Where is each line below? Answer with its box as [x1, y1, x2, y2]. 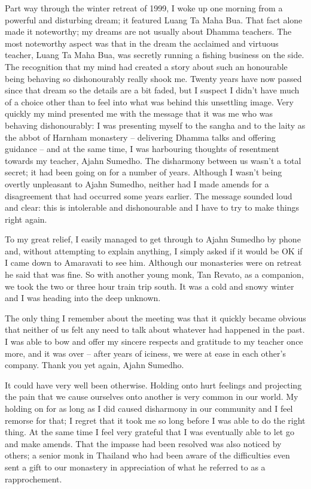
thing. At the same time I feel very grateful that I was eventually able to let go [5, 426, 294, 438]
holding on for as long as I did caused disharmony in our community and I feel [5, 402, 293, 414]
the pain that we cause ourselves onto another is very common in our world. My [5, 390, 298, 403]
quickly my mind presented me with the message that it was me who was [5, 107, 273, 120]
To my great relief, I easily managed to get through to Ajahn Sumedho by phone [5, 233, 301, 245]
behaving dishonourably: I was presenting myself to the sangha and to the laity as [5, 119, 306, 131]
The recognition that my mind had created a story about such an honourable [5, 60, 288, 72]
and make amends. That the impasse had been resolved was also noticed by [5, 437, 282, 449]
